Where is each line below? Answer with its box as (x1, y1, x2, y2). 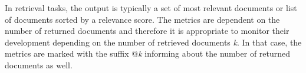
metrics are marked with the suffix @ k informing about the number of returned (5, 47, 291, 60)
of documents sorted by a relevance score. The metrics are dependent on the (5, 13, 280, 25)
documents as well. (5, 58, 73, 71)
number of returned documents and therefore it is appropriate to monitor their (5, 25, 289, 37)
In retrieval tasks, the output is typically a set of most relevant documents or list (5, 2, 297, 13)
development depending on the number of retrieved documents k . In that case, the (5, 36, 302, 48)
